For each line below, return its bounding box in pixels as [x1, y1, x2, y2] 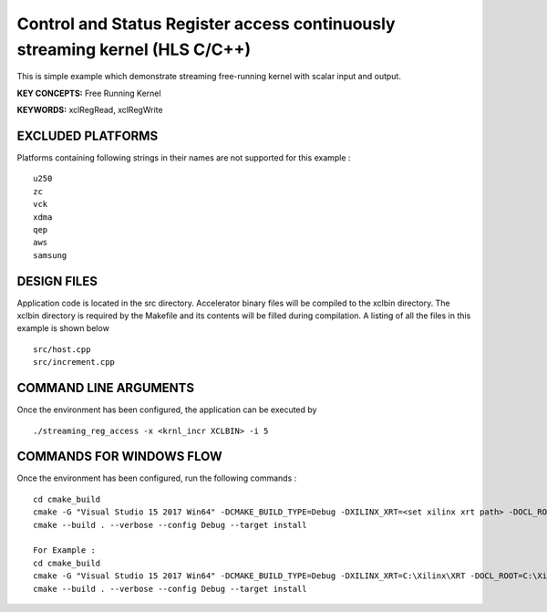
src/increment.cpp [33, 357, 116, 368]
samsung [33, 250, 67, 260]
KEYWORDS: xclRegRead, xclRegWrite [16, 105, 163, 116]
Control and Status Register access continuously [16, 14, 396, 34]
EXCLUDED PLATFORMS [16, 128, 159, 143]
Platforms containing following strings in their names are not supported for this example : [16, 152, 351, 163]
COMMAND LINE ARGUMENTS [16, 380, 195, 396]
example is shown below [16, 323, 109, 334]
